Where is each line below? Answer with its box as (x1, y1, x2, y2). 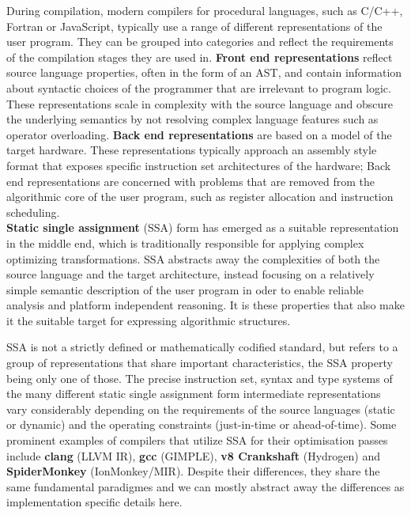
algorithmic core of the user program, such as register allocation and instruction (6, 188, 394, 205)
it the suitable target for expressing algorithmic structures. (6, 312, 291, 328)
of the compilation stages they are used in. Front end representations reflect (6, 48, 393, 65)
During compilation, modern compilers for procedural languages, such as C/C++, (6, 2, 403, 18)
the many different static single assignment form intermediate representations (6, 385, 381, 402)
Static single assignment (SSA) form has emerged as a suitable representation (6, 219, 399, 236)
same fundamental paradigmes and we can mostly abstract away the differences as (6, 478, 405, 494)
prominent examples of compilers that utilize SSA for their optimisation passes (6, 432, 388, 449)
